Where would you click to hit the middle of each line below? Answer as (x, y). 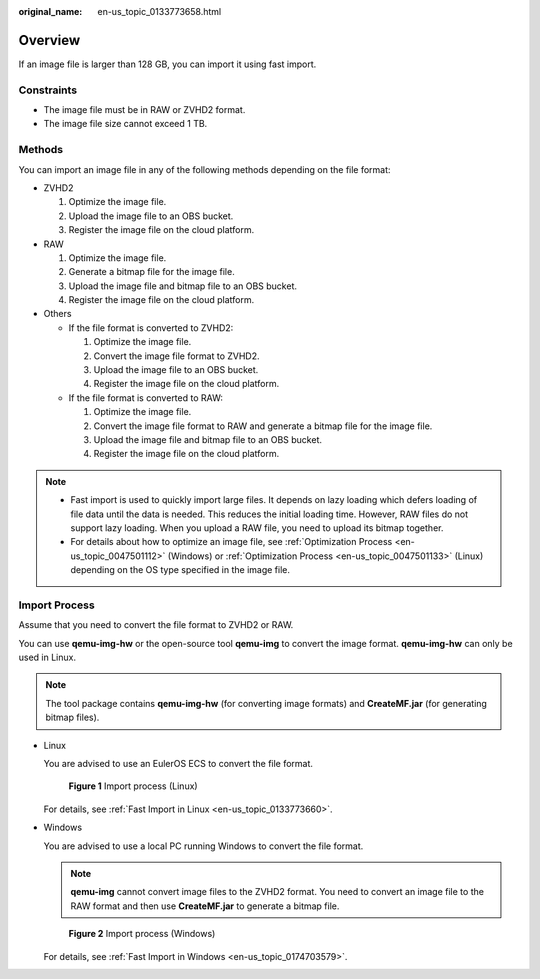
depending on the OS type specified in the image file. (180, 570)
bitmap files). (72, 717)
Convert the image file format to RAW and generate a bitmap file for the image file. (263, 426)
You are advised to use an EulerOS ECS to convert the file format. (178, 763)
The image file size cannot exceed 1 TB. (125, 124)
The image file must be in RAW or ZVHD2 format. (144, 110)
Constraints (48, 90)
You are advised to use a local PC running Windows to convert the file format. (203, 846)
